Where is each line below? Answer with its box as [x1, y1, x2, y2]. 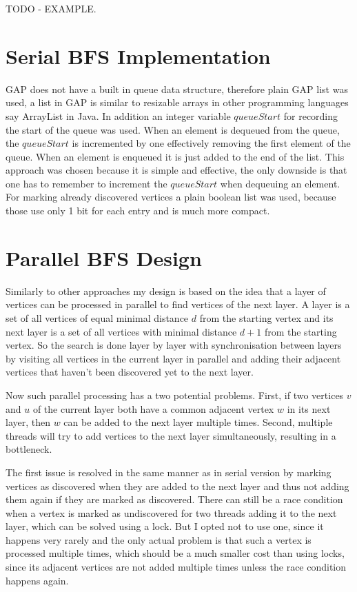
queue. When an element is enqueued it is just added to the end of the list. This [6, 149, 345, 163]
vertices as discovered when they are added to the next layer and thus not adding [6, 478, 349, 493]
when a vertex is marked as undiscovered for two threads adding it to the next [6, 505, 337, 520]
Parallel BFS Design [6, 243, 202, 272]
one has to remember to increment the [6, 176, 167, 190]
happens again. [6, 573, 69, 587]
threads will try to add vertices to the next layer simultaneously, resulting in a [6, 428, 336, 442]
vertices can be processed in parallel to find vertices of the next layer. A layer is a [6, 297, 350, 312]
